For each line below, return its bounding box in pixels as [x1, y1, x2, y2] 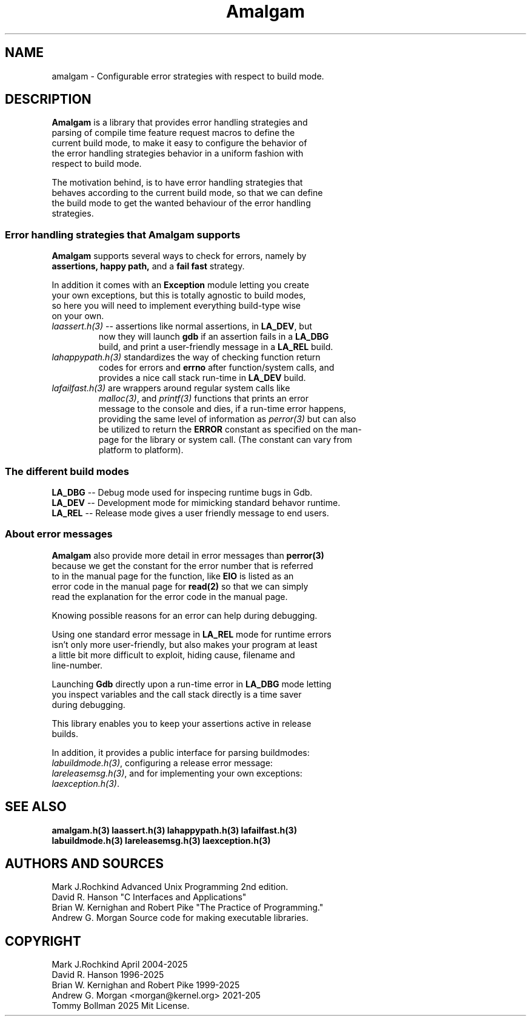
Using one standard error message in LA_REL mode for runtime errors [52, 628, 332, 639]
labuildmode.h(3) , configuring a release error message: [52, 757, 273, 768]
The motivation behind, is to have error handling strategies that [52, 177, 303, 188]
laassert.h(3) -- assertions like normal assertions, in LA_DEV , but [52, 321, 312, 332]
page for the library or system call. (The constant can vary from [98, 434, 352, 445]
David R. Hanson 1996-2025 [52, 969, 164, 980]
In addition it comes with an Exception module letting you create [52, 280, 309, 291]
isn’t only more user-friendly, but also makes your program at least [52, 639, 318, 650]
